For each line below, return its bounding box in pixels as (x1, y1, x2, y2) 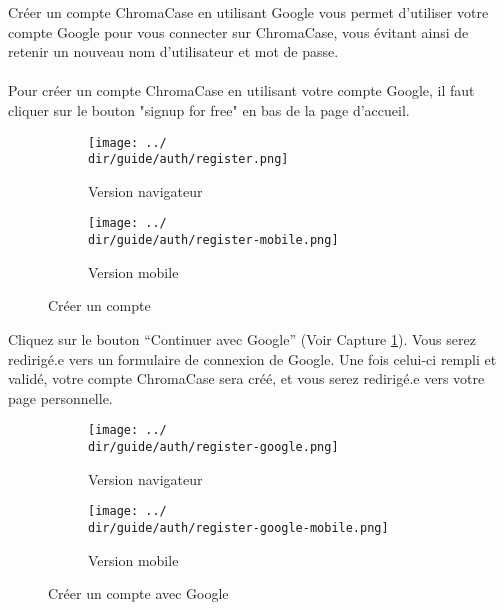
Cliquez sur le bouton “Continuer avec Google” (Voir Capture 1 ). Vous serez (8, 328, 476, 349)
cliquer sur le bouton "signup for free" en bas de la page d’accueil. (8, 99, 410, 120)
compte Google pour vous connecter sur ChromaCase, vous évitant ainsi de (8, 21, 469, 42)
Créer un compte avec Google (48, 583, 229, 604)
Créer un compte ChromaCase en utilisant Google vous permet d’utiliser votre (8, 2, 489, 22)
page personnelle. (8, 387, 113, 408)
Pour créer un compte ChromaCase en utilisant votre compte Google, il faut (8, 80, 475, 101)
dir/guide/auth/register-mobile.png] (88, 233, 339, 248)
